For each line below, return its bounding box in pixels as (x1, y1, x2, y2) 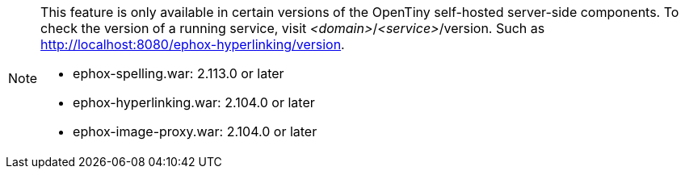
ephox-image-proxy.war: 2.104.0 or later (73, 123, 317, 140)
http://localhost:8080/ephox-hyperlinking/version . (40, 36, 345, 52)
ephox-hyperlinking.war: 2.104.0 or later (73, 94, 315, 110)
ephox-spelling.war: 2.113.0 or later (73, 65, 284, 81)
